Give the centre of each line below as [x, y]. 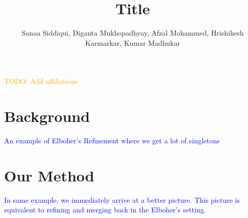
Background [47, 116]
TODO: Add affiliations [41, 81]
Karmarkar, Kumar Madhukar [133, 42]
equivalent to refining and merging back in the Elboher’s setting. [105, 210]
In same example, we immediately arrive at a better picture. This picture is [122, 199]
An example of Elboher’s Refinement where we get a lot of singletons [112, 141]
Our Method [49, 175]
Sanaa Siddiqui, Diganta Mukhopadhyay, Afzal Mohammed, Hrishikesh [133, 33]
